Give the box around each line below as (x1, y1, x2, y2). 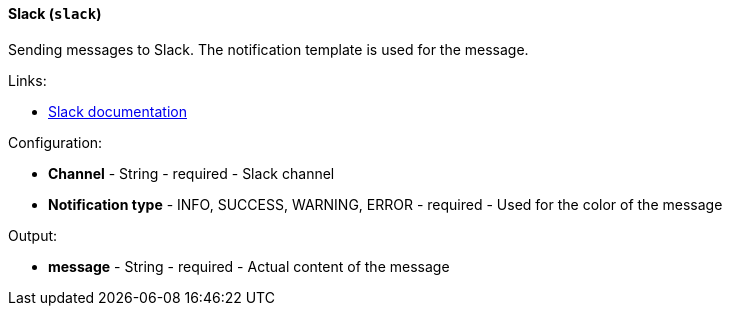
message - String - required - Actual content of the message (48, 257, 450, 275)
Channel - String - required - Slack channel (48, 164, 335, 182)
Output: (8, 226, 58, 244)
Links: (8, 71, 47, 89)
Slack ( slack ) (8, 5, 102, 22)
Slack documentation (48, 102, 187, 120)
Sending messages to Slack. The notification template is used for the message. (8, 40, 529, 58)
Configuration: (8, 133, 103, 151)
